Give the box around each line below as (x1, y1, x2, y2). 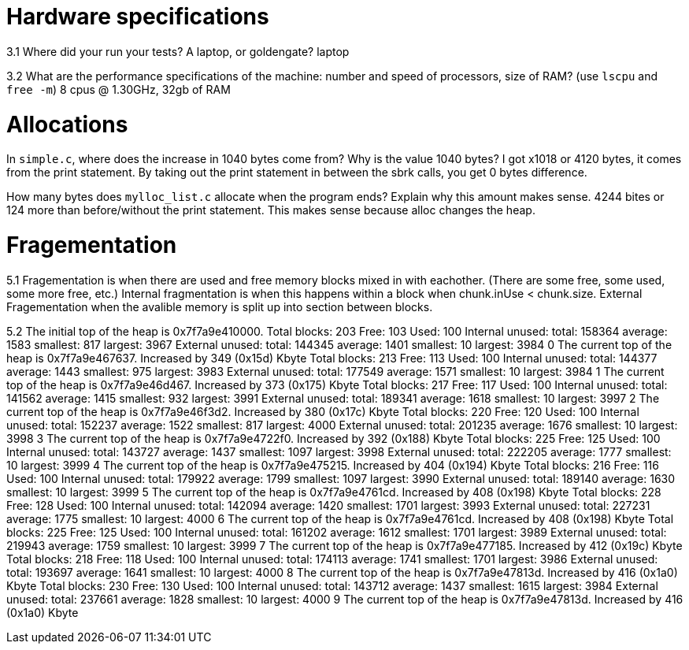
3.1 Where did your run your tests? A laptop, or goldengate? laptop (6, 44, 350, 58)
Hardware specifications (6, 3, 269, 30)
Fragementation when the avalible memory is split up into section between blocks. (6, 299, 433, 314)
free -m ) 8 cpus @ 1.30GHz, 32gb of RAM (6, 82, 231, 96)
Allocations (6, 110, 128, 138)
